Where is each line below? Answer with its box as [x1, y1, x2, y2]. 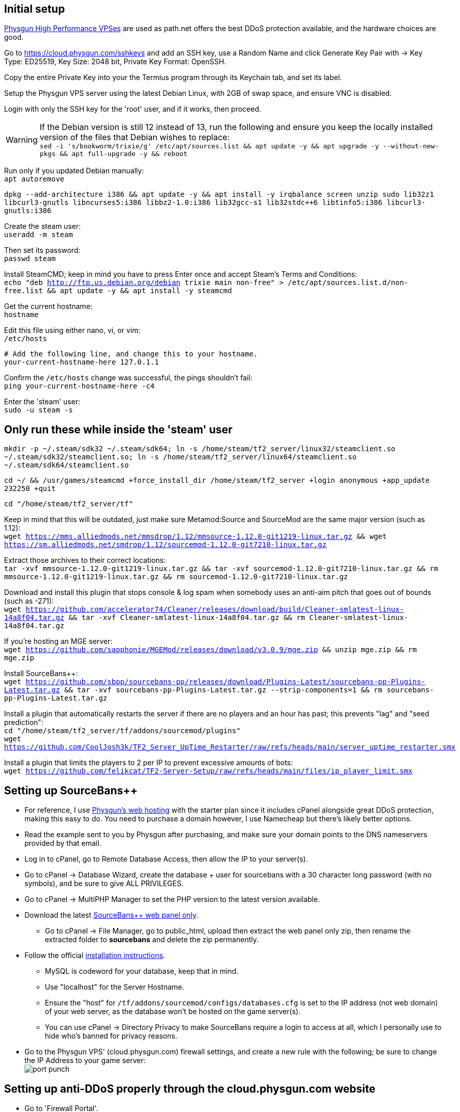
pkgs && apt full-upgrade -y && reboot [39, 150, 188, 158]
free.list [4, 287, 43, 295]
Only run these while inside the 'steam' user [4, 423, 233, 436]
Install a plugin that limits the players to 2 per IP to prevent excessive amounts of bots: [4, 758, 293, 767]
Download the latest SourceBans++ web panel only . [24, 911, 198, 920]
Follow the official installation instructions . [24, 951, 165, 960]
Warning [6, 135, 38, 145]
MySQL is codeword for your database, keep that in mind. [45, 967, 239, 976]
